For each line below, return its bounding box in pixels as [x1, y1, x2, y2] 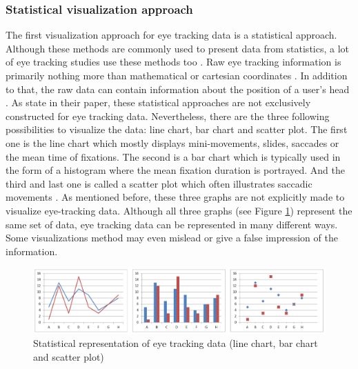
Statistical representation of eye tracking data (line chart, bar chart [33, 336, 318, 350]
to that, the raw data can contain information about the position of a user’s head [6, 81, 350, 96]
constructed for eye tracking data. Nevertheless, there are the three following [6, 108, 330, 123]
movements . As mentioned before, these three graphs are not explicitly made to [6, 190, 345, 204]
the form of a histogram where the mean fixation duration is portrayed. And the [6, 163, 345, 177]
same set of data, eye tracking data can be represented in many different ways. [6, 217, 338, 231]
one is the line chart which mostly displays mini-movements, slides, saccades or [6, 135, 339, 150]
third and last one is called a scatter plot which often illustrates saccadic [6, 176, 312, 190]
